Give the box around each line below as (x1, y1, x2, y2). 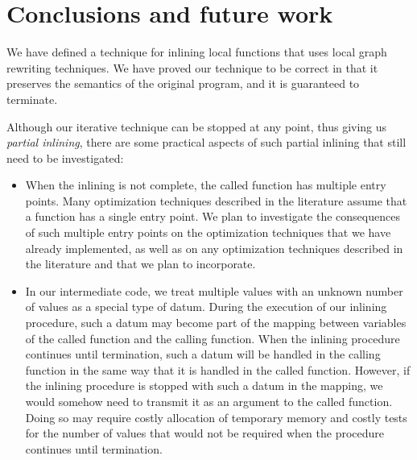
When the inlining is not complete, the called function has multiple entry (25, 176, 386, 193)
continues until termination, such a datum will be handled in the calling (25, 346, 381, 363)
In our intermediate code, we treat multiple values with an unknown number (25, 282, 403, 299)
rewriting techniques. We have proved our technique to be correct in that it (6, 59, 378, 76)
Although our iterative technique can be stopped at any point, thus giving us (6, 118, 387, 135)
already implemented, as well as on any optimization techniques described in (25, 239, 403, 256)
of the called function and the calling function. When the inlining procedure (25, 329, 400, 346)
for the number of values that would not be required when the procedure (25, 425, 385, 441)
